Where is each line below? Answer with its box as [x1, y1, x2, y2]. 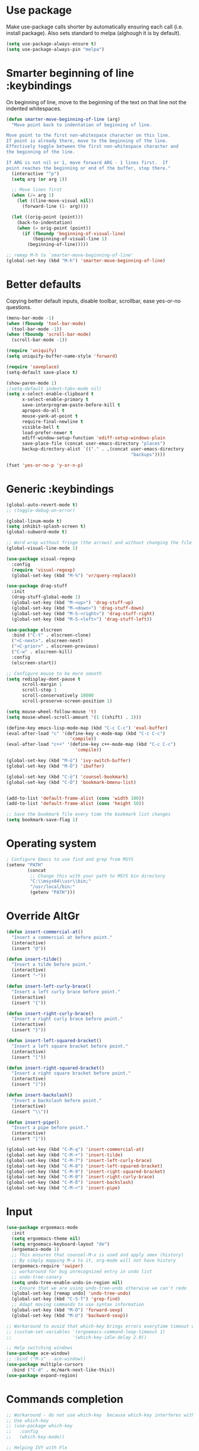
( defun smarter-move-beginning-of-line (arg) [6, 116, 120, 122]
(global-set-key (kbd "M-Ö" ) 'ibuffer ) [6, 763, 105, 769]
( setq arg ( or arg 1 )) [11, 176, 68, 182]
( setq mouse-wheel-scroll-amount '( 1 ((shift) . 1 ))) [6, 714, 142, 720]
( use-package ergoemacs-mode [6, 1224, 78, 1230]
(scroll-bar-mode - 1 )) [11, 337, 68, 343]
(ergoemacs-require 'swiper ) [11, 1263, 84, 1269]
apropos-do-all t [21, 408, 65, 414]
